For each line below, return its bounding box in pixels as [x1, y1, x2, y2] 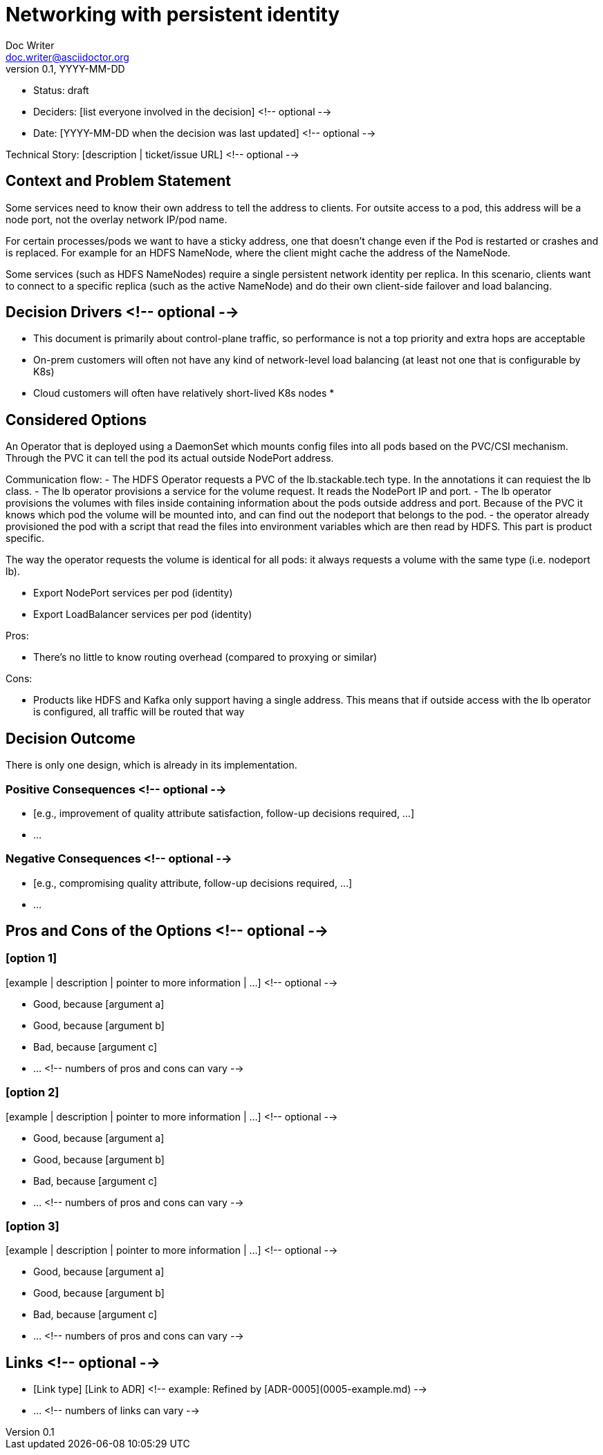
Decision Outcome [6, 729, 136, 747]
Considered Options [6, 411, 147, 429]
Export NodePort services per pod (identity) [33, 587, 233, 599]
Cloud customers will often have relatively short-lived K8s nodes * [33, 387, 335, 400]
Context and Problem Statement [6, 172, 231, 190]
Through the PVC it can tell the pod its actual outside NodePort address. [6, 452, 334, 464]
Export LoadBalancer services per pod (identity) [33, 608, 252, 621]
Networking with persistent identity [6, 3, 340, 26]
